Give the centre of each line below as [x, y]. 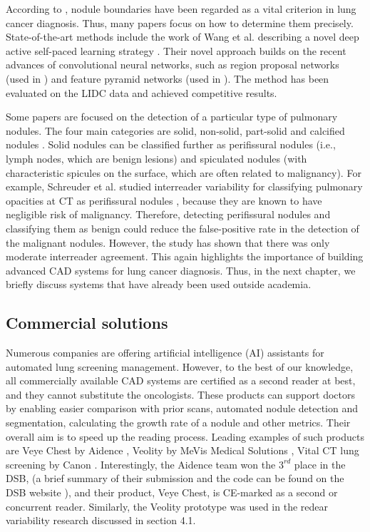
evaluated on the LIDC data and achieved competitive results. [142, 92]
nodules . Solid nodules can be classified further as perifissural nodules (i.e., [171, 144]
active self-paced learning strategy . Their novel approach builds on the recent [176, 50]
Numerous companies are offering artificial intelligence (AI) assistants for [165, 353]
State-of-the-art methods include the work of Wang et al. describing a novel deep [183, 37]
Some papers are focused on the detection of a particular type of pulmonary [172, 117]
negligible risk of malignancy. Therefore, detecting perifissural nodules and [168, 214]
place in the [320, 464]
